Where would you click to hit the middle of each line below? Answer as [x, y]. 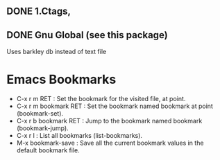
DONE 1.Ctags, [39, 11]
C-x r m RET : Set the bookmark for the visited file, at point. [101, 99]
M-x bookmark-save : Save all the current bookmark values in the [110, 143]
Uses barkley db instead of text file [57, 52]
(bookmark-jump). [42, 128]
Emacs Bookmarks [61, 80]
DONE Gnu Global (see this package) [87, 35]
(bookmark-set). [40, 114]
